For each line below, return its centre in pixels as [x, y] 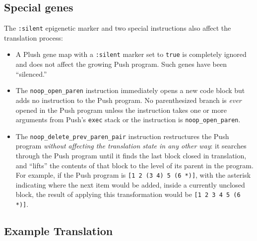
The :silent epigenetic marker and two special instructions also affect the [118, 28]
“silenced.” [31, 73]
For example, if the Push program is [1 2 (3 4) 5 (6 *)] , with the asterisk [133, 175]
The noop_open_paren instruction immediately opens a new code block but [130, 90]
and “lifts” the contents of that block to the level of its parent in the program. [134, 165]
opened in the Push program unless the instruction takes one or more [121, 110]
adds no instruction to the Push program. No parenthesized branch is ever [128, 100]
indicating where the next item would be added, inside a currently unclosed [130, 184]
